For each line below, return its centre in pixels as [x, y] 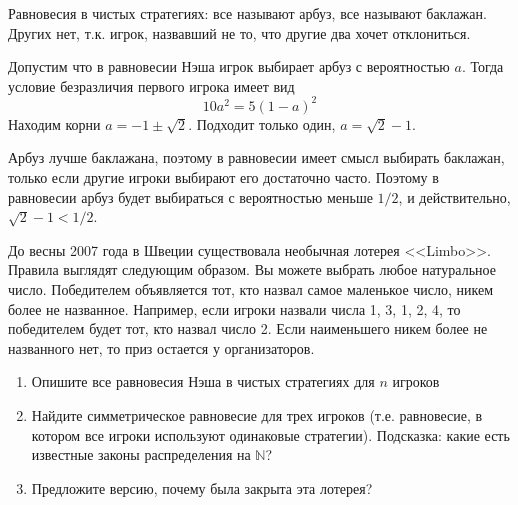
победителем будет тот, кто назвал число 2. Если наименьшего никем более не [248, 328]
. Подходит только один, [262, 123]
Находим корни [54, 123]
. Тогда [482, 66]
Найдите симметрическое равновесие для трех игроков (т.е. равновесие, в [257, 415]
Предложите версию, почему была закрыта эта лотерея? [202, 487]
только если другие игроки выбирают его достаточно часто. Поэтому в [223, 177]
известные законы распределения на [141, 454]
